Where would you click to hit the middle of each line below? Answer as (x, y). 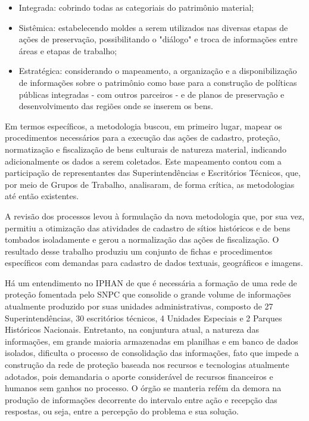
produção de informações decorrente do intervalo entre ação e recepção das (141, 399)
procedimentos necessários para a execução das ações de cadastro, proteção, (143, 137)
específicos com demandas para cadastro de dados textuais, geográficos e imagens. (154, 263)
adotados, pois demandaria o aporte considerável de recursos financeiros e (139, 376)
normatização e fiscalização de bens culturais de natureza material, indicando (146, 149)
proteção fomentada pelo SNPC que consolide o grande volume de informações (148, 294)
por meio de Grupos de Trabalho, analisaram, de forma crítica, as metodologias (150, 184)
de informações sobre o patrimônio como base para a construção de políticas (158, 82)
